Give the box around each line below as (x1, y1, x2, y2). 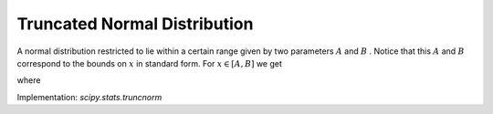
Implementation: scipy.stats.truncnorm (16, 91, 163, 102)
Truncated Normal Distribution (16, 14, 254, 34)
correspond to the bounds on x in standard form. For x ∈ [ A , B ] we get (16, 57, 283, 68)
